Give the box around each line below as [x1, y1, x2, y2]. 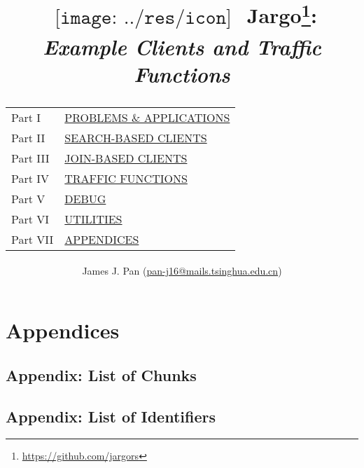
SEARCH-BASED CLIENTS [64, 129, 207, 146]
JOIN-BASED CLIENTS [64, 149, 188, 166]
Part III [11, 149, 50, 166]
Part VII [11, 230, 54, 247]
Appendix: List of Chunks [6, 364, 197, 385]
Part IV [11, 170, 50, 186]
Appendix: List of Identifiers [6, 405, 216, 427]
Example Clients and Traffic [43, 32, 321, 61]
